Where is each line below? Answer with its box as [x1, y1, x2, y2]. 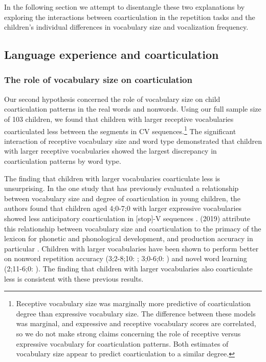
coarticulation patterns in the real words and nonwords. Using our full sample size [4, 103, 261, 114]
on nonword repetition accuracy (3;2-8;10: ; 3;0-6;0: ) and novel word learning [4, 253, 247, 264]
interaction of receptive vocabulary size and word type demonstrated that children [4, 135, 262, 146]
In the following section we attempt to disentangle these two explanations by [4, 2, 245, 12]
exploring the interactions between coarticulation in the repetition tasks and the [4, 11, 255, 22]
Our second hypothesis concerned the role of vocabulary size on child [4, 93, 220, 104]
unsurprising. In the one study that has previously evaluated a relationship [4, 183, 239, 194]
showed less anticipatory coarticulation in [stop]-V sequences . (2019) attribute [4, 212, 251, 223]
